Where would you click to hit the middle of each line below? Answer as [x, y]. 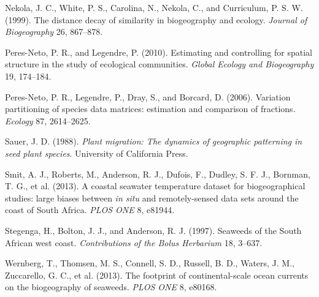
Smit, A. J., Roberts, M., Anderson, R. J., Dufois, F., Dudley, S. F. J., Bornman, [158, 174]
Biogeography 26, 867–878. [54, 32]
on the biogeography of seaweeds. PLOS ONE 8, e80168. [111, 287]
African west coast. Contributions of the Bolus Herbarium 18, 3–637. [134, 242]
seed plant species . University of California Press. [97, 153]
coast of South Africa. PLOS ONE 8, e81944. [90, 210]
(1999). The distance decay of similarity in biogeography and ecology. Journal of [156, 19]
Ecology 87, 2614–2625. [48, 120]
